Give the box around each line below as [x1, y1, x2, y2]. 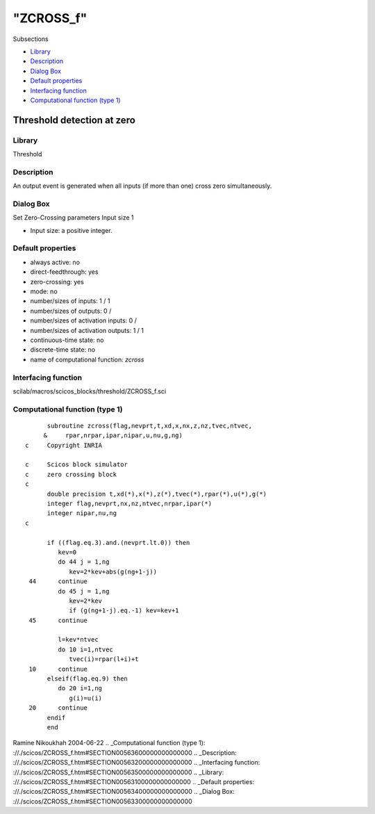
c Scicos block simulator [25, 461, 128, 469]
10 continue [28, 665, 88, 673]
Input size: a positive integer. [30, 226, 112, 234]
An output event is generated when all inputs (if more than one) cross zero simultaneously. [12, 181, 272, 190]
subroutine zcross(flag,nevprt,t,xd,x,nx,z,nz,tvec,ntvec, [47, 421, 253, 430]
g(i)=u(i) [69, 694, 103, 702]
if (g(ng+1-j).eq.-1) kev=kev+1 [69, 607, 180, 614]
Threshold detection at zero [12, 114, 135, 126]
